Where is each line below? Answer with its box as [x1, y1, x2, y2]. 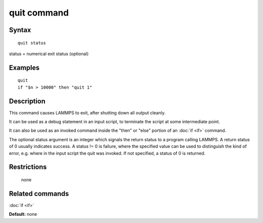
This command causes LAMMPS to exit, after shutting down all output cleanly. [9, 110, 166, 115]
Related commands [9, 189, 69, 198]
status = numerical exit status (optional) [9, 51, 89, 56]
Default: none [9, 211, 38, 217]
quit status [18, 40, 46, 46]
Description [9, 97, 46, 105]
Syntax [9, 26, 31, 34]
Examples [9, 63, 40, 72]
